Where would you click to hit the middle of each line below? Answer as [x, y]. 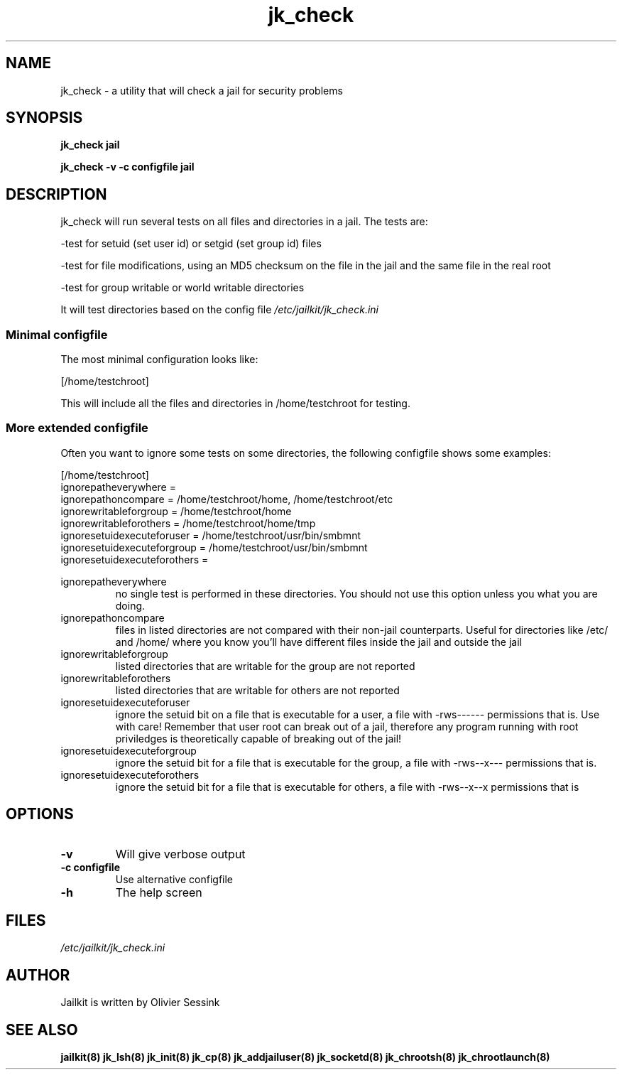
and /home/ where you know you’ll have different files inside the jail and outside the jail [318, 642]
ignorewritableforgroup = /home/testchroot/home [176, 511]
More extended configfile [77, 428]
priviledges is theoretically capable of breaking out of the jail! [258, 738]
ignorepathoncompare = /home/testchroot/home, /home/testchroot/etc [227, 499]
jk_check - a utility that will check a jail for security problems [202, 90]
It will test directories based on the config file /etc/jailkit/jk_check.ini [219, 310]
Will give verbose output [180, 854]
